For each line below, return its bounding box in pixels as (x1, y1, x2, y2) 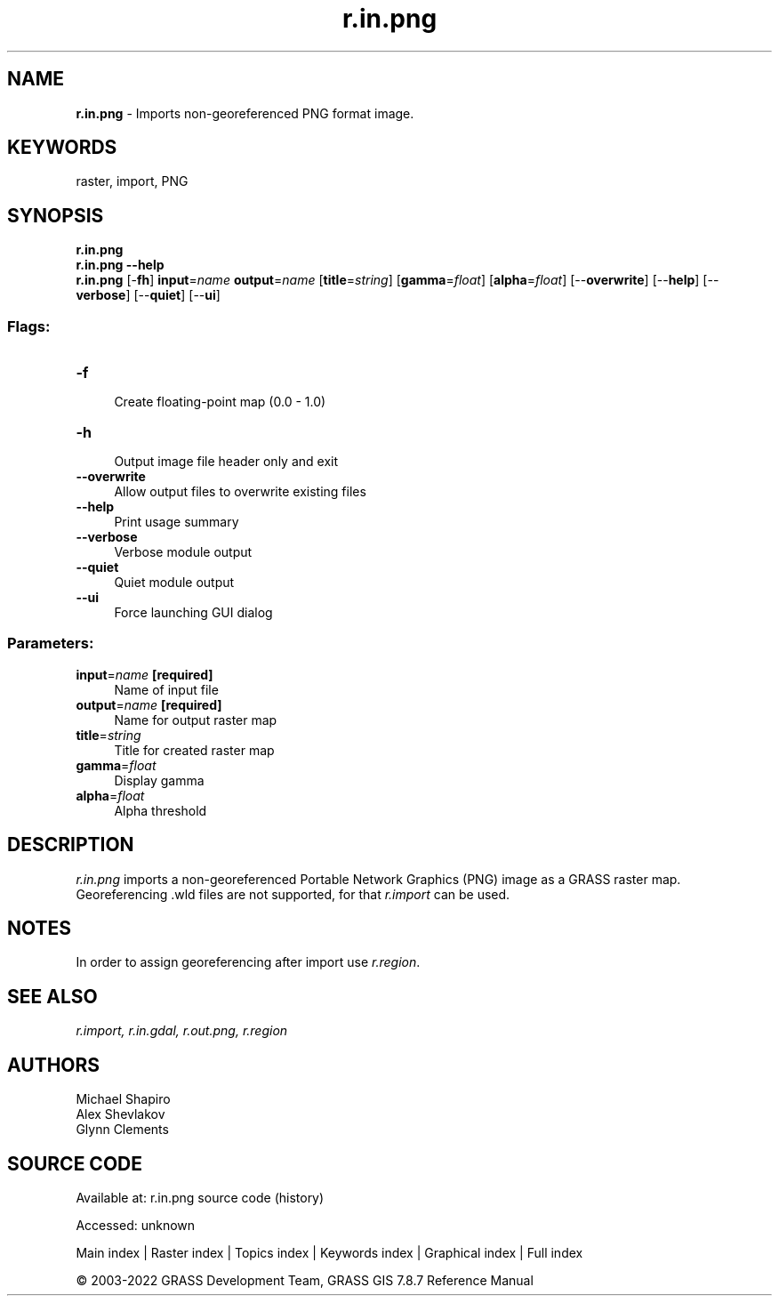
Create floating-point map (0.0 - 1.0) (114, 394, 326, 410)
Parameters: (7, 634, 94, 653)
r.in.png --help (76, 257, 165, 273)
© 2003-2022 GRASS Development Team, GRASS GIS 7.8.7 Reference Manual (76, 1273, 534, 1288)
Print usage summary (114, 514, 239, 530)
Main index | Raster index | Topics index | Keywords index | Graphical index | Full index (76, 1245, 583, 1260)
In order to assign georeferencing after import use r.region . (76, 954, 421, 970)
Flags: (7, 317, 51, 335)
